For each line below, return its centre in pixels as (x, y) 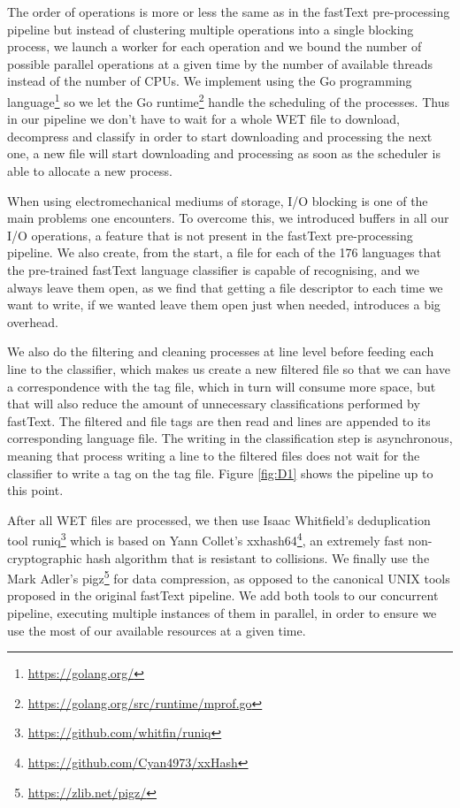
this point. (35, 490)
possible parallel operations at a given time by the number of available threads (220, 63)
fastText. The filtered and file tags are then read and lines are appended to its (219, 420)
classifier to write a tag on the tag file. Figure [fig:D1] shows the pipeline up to (220, 473)
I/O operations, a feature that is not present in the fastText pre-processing (210, 235)
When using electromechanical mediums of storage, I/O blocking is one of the (218, 200)
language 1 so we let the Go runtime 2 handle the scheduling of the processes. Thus (228, 100)
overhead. (33, 321)
